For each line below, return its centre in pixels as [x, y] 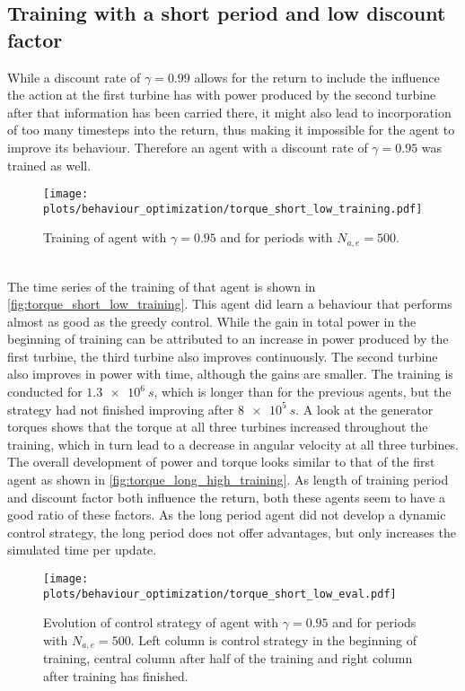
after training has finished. [116, 675]
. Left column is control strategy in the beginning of [273, 639]
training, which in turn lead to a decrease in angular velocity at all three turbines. [233, 444]
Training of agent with [105, 237]
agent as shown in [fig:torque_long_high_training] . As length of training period [228, 480]
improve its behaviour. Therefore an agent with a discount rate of [188, 147]
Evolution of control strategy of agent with [161, 622]
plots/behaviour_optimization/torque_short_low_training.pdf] [233, 209]
